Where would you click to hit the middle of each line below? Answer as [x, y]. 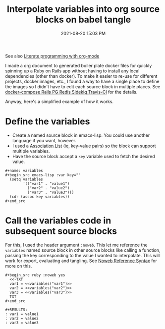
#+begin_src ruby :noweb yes [35, 275]
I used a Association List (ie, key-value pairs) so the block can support [84, 146]
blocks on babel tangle [83, 20]
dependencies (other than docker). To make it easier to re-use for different [81, 76]
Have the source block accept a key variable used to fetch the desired [83, 156]
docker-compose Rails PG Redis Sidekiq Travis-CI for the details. [71, 92]
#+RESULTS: [16, 310]
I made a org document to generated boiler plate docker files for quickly [79, 65]
